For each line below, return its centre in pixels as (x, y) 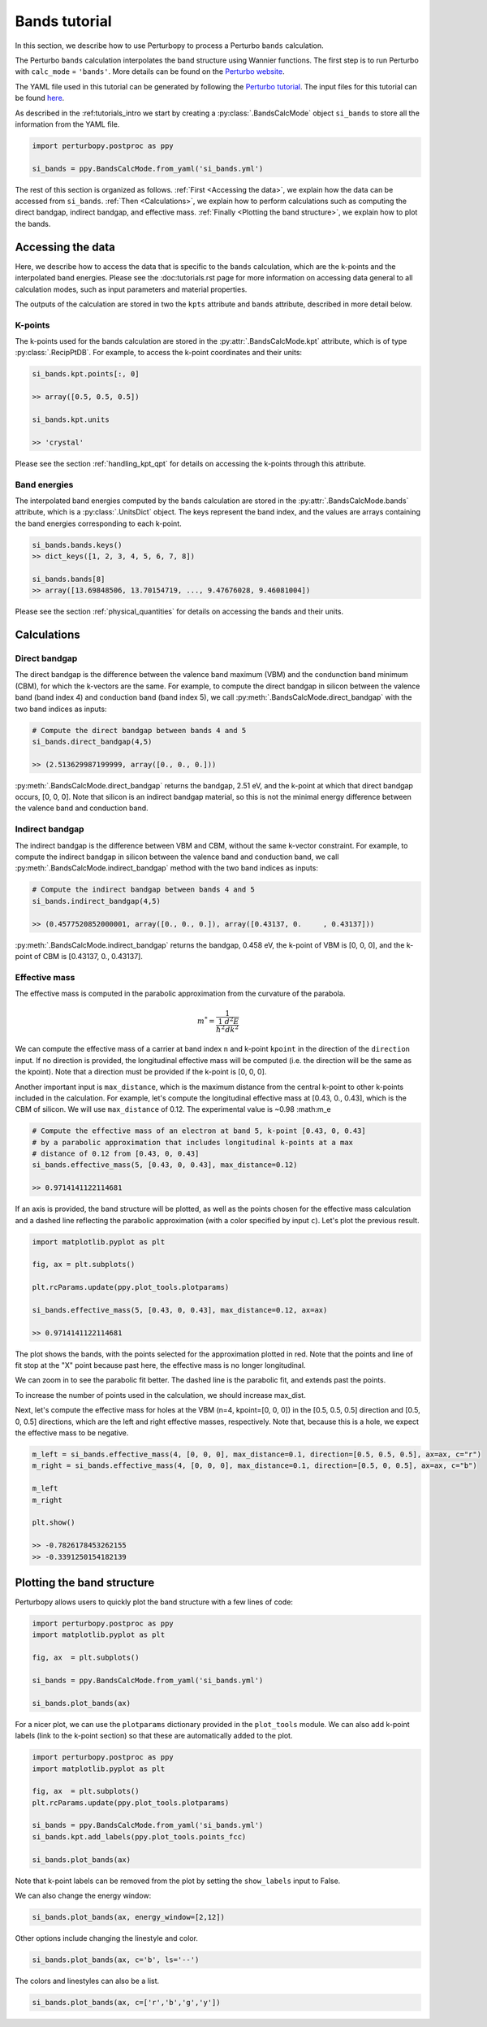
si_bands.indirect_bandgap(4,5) (97, 901)
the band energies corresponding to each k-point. (98, 523)
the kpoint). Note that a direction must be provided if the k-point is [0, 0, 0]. (141, 1072)
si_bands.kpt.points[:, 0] (86, 374)
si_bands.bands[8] (69, 579)
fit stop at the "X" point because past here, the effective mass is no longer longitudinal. (160, 1365)
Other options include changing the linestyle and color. (107, 1938)
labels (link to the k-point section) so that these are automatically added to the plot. (154, 1736)
